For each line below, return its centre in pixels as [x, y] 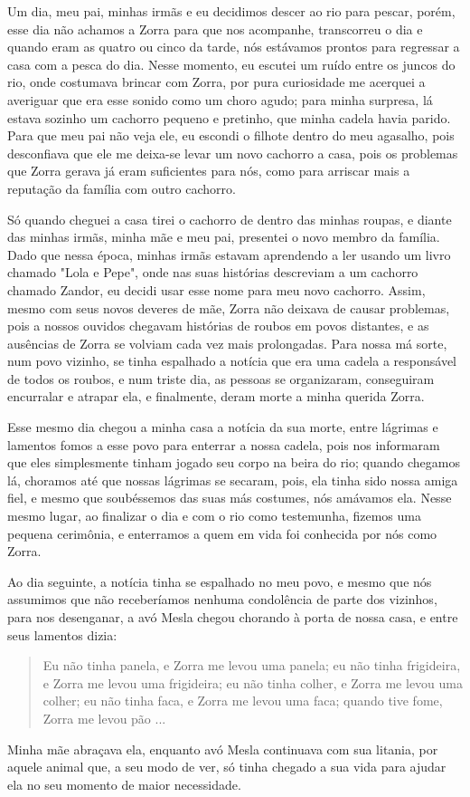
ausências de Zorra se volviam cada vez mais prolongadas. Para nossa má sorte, [227, 343]
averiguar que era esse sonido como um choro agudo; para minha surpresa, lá [220, 99]
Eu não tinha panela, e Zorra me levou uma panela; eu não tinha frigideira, [252, 665]
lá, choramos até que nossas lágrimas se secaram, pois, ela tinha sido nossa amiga [233, 480]
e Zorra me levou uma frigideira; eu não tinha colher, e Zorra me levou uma [253, 682]
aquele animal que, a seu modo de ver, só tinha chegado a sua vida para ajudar [227, 767]
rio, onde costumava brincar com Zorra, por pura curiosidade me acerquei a [216, 82]
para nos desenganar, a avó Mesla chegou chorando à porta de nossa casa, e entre [233, 617]
